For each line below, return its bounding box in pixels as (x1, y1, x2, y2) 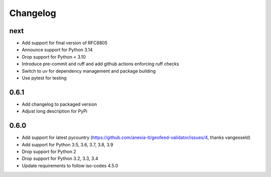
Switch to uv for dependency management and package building (22, 68, 156, 74)
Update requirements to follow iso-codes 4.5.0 (22, 162, 118, 168)
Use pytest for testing (22, 75, 67, 81)
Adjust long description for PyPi (22, 108, 88, 114)
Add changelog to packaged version (22, 101, 97, 107)
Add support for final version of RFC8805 (22, 40, 108, 46)
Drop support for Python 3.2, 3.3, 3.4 (22, 155, 98, 161)
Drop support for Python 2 (22, 148, 76, 154)
